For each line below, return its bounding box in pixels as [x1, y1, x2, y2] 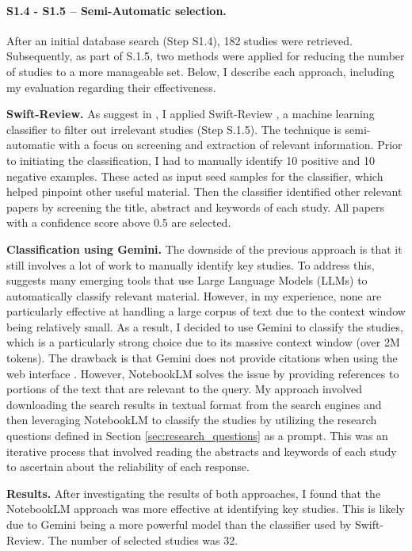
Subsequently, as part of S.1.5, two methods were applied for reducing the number [6, 48, 405, 64]
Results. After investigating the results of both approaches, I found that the [6, 484, 381, 501]
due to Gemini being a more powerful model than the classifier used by [6, 516, 352, 533]
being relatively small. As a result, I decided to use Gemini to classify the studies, [6, 318, 403, 335]
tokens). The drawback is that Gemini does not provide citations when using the [6, 350, 398, 366]
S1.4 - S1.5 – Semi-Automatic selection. [6, 2, 227, 18]
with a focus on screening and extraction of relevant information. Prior [59, 136, 402, 153]
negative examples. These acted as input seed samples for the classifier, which [6, 167, 383, 184]
